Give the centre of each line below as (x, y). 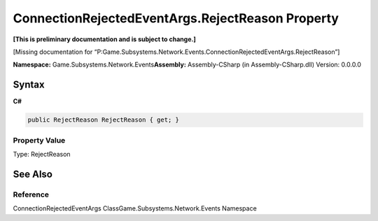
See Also (33, 174)
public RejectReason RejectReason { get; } (104, 120)
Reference (31, 194)
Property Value (39, 140)
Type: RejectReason (42, 154)
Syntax (29, 85)
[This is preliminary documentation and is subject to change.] (104, 39)
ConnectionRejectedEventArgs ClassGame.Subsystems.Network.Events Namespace (135, 208)
